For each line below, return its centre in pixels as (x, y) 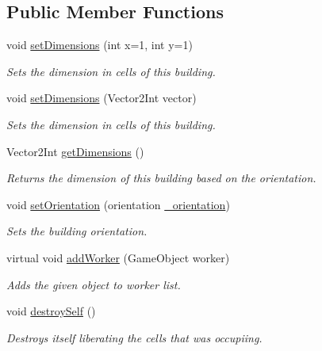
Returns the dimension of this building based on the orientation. (161, 178)
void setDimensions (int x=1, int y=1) (100, 45)
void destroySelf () (51, 311)
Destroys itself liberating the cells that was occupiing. (134, 337)
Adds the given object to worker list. (94, 284)
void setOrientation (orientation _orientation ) (118, 204)
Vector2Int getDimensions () (75, 151)
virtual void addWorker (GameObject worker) (118, 257)
